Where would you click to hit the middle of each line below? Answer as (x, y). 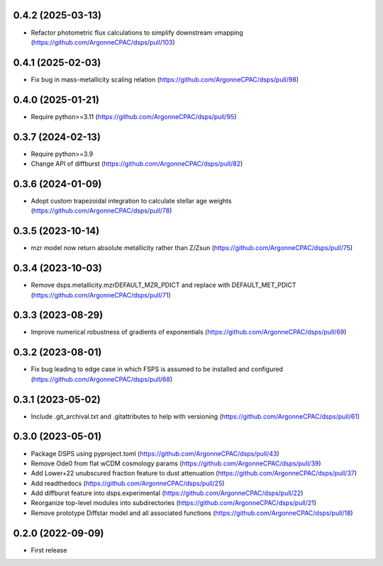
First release (49, 550)
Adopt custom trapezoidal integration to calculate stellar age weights (131, 200)
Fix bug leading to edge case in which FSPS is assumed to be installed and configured (157, 369)
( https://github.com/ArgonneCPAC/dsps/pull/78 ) (101, 211)
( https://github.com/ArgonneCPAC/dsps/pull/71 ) (101, 295)
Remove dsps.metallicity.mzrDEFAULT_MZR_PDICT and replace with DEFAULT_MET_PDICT (164, 285)
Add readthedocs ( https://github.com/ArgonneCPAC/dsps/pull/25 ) (128, 483)
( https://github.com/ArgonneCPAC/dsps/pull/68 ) (102, 379)
